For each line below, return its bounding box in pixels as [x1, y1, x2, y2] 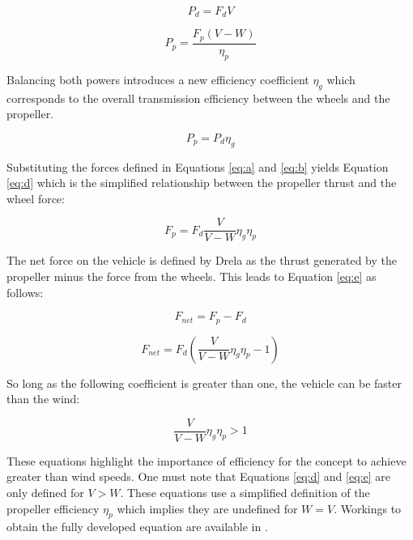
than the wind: [6, 390, 80, 407]
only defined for [6, 484, 84, 501]
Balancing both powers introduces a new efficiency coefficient [6, 70, 309, 87]
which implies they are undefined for [117, 500, 298, 517]
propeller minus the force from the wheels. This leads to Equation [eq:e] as [6, 267, 377, 284]
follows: [6, 283, 44, 300]
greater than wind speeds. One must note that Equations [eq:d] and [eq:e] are [6, 468, 390, 485]
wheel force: [6, 189, 65, 206]
